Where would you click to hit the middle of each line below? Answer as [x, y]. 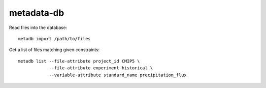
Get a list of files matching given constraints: [54, 50]
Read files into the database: [38, 28]
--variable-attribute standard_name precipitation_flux [118, 75]
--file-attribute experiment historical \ [101, 68]
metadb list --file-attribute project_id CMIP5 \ [79, 61]
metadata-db [36, 13]
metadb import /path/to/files [54, 39]
